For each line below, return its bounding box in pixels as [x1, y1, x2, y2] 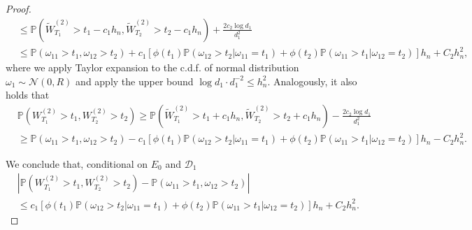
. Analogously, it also [267, 73, 357, 88]
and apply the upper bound [76, 73, 194, 88]
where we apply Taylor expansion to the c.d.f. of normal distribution [6, 60, 299, 75]
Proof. [6, 1, 31, 15]
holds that [6, 87, 50, 102]
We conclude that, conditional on [6, 156, 148, 171]
